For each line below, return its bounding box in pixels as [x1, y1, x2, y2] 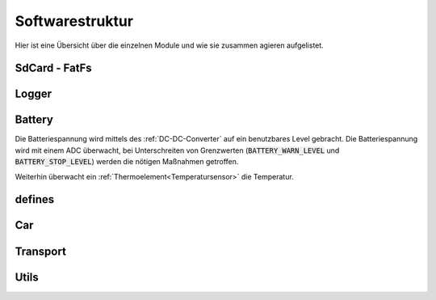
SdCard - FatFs [15, 61, 92, 75]
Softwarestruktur [15, 12, 133, 30]
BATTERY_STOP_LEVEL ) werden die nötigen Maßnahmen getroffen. [15, 157, 239, 167]
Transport [15, 244, 66, 258]
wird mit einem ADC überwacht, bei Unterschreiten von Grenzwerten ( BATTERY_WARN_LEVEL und [15, 146, 340, 155]
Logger [15, 87, 52, 101]
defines [15, 192, 55, 206]
